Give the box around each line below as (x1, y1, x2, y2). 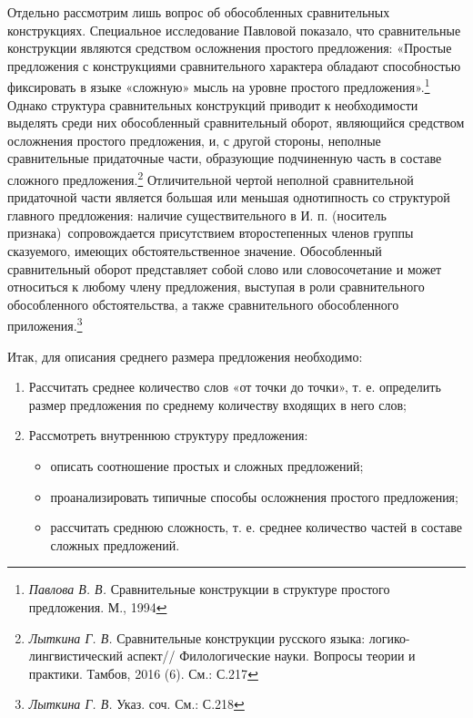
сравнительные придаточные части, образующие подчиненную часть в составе (7, 149, 442, 168)
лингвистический (28, 646, 124, 665)
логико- (368, 628, 410, 647)
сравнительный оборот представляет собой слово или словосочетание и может (7, 259, 442, 278)
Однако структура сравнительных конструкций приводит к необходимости (7, 95, 418, 114)
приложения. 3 (7, 313, 83, 335)
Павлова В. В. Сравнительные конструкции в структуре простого (28, 580, 390, 599)
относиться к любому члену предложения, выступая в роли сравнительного (7, 277, 425, 296)
